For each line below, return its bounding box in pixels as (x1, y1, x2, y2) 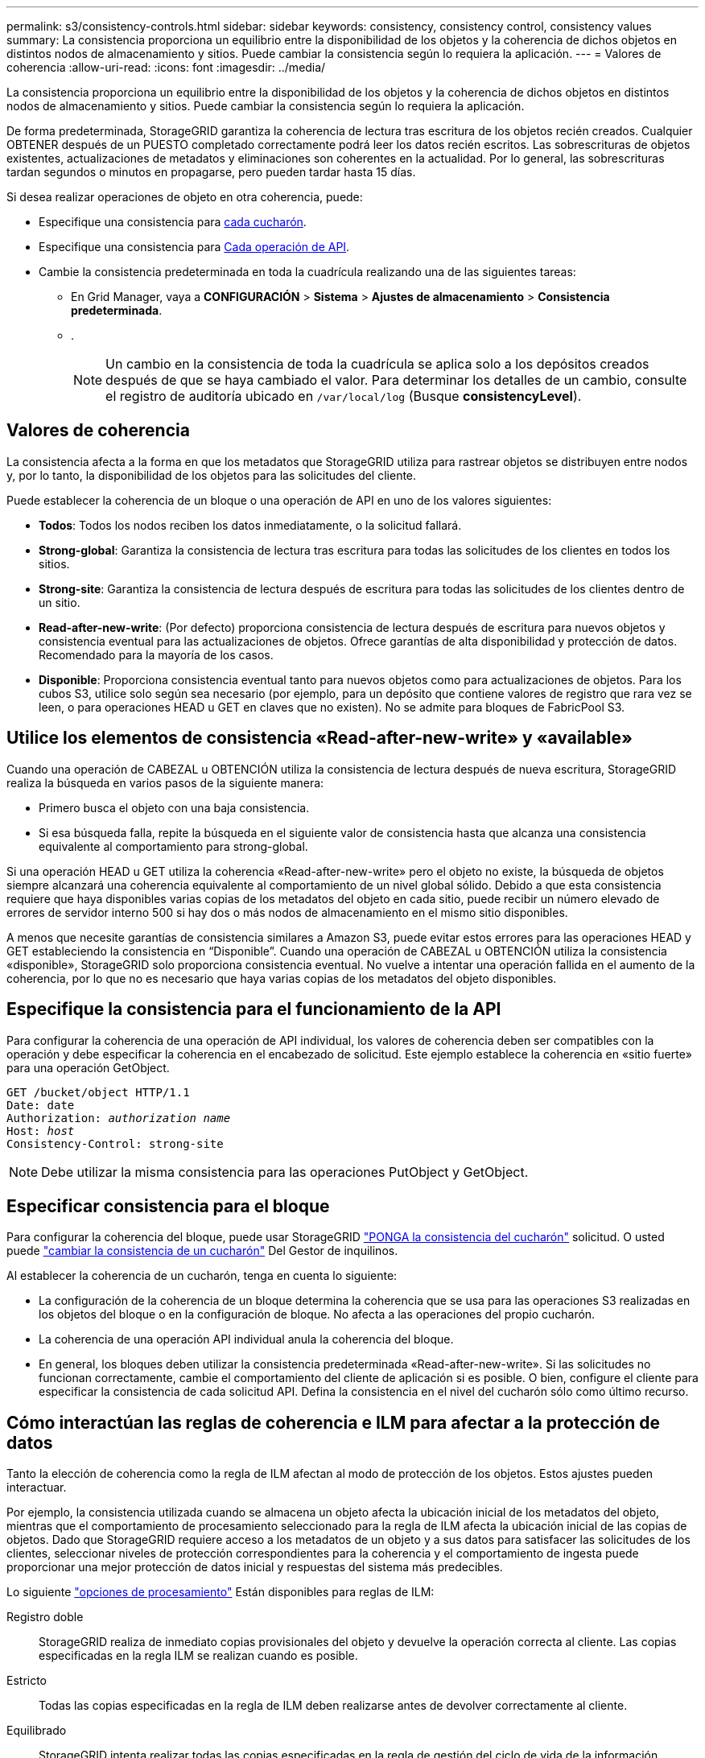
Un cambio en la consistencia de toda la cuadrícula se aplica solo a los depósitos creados (105, 356, 649, 372)
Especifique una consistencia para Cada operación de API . (39, 240, 350, 254)
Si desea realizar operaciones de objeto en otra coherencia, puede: (6, 190, 363, 204)
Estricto (6, 1673, 47, 1688)
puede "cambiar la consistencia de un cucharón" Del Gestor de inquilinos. (6, 1244, 398, 1258)
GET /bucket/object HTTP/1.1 (6, 1085, 190, 1099)
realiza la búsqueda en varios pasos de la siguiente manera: (6, 775, 324, 790)
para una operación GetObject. (6, 1060, 170, 1075)
